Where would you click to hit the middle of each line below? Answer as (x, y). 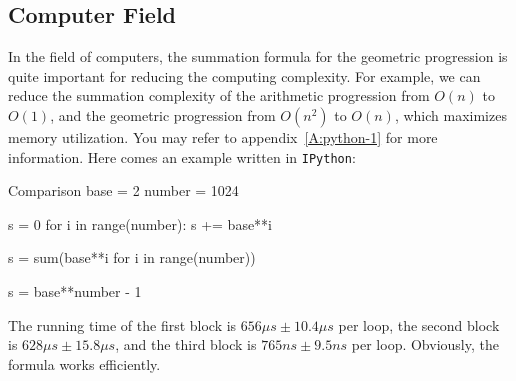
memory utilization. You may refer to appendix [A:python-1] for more (223, 136)
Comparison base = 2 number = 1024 (123, 190)
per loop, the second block (419, 324)
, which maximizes (450, 114)
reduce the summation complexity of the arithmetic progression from (219, 95)
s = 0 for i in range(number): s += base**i (140, 223)
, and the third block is (186, 344)
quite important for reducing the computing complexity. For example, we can (244, 75)
